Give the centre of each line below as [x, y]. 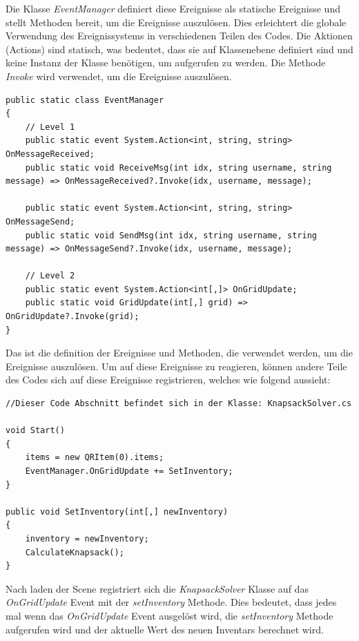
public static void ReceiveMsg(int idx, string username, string [178, 168]
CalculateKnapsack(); [75, 552]
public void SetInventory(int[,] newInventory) [117, 511]
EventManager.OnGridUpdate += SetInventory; [129, 471]
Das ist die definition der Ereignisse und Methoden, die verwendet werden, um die [179, 353]
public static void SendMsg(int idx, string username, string [171, 235]
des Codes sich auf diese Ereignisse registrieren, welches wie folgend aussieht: [168, 380]
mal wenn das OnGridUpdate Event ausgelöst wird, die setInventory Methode [169, 615]
